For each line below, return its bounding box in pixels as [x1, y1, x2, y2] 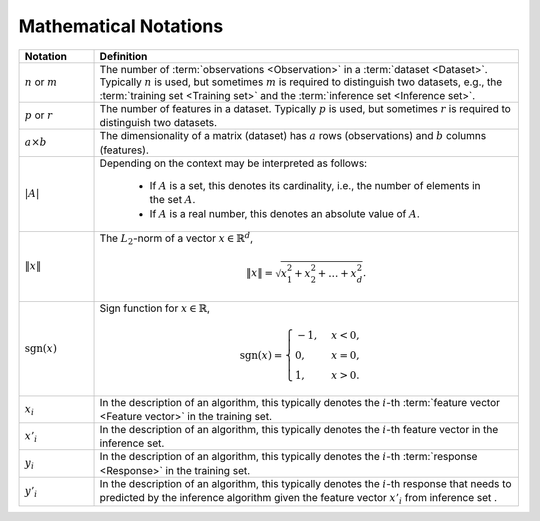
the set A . [149, 193, 196, 207]
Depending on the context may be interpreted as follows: [99, 156, 368, 170]
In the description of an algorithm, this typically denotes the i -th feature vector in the [99, 423, 499, 436]
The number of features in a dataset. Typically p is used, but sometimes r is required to [99, 101, 512, 115]
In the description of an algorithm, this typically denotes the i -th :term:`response [99, 450, 478, 464]
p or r [24, 108, 54, 122]
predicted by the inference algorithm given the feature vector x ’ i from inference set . [99, 491, 498, 507]
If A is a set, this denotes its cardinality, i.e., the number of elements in [149, 178, 481, 192]
